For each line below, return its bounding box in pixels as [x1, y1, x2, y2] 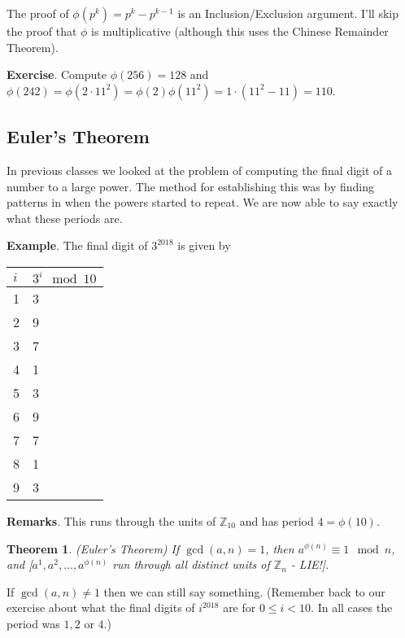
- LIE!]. [290, 556, 329, 573]
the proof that [7, 23, 77, 39]
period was [7, 614, 60, 631]
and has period [239, 512, 314, 529]
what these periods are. [7, 209, 123, 226]
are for [223, 599, 256, 616]
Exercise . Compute [7, 66, 107, 83]
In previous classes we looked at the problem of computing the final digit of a [7, 161, 393, 178]
